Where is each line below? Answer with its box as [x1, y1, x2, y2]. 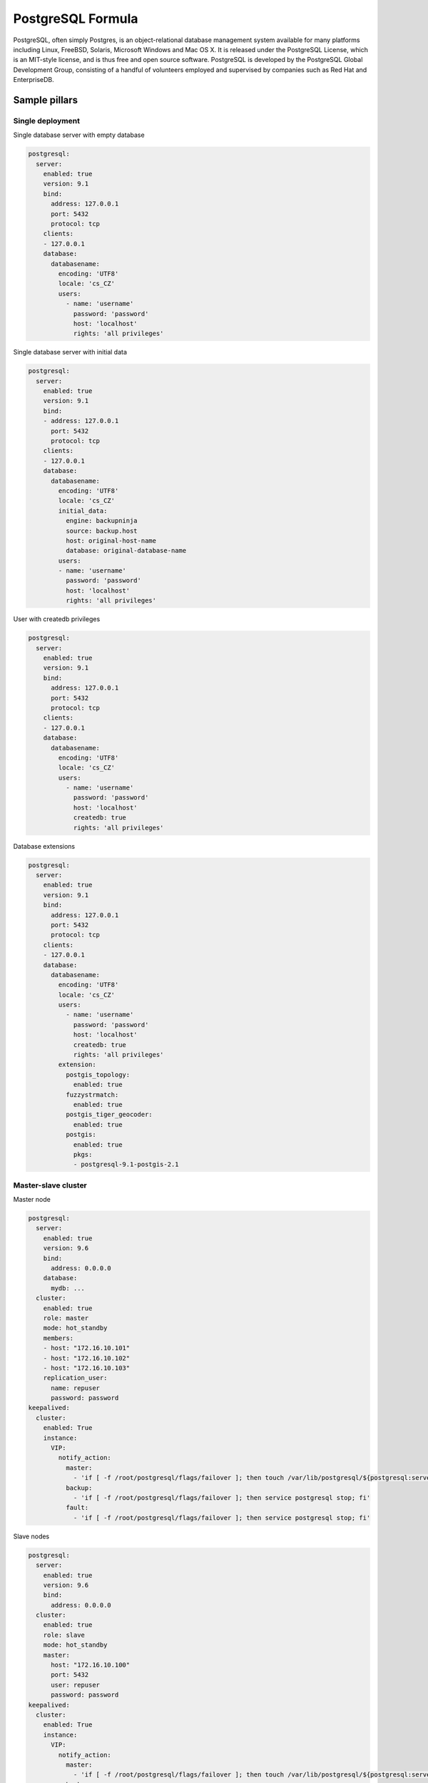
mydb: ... [51, 1284, 86, 1292]
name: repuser [51, 1384, 100, 1392]
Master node [13, 1195, 51, 1204]
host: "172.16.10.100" [51, 1661, 131, 1669]
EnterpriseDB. [13, 76, 54, 84]
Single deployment [13, 116, 80, 126]
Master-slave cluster [13, 1180, 87, 1190]
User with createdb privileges [13, 615, 101, 623]
